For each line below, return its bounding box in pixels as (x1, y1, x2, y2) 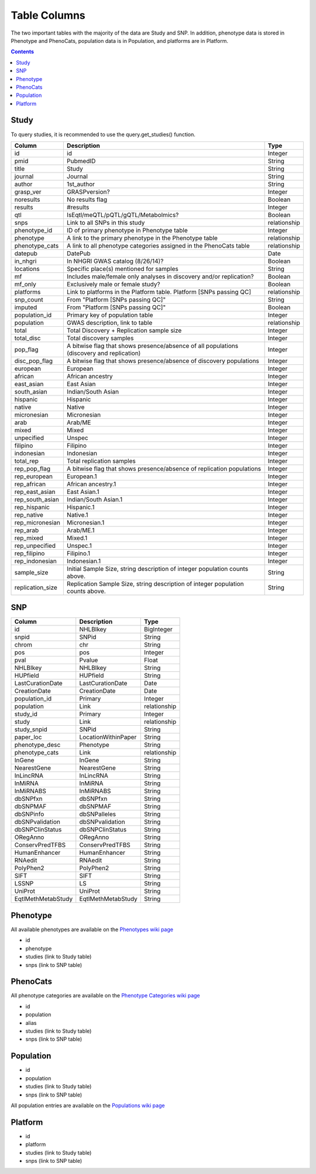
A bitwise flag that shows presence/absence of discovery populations (66, 357, 260, 365)
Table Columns (11, 9, 86, 22)
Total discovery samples (66, 334, 134, 342)
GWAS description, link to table (66, 319, 153, 327)
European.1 (66, 472, 97, 481)
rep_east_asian (14, 488, 56, 496)
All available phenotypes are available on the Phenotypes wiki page (11, 926, 174, 933)
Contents (11, 48, 35, 55)
